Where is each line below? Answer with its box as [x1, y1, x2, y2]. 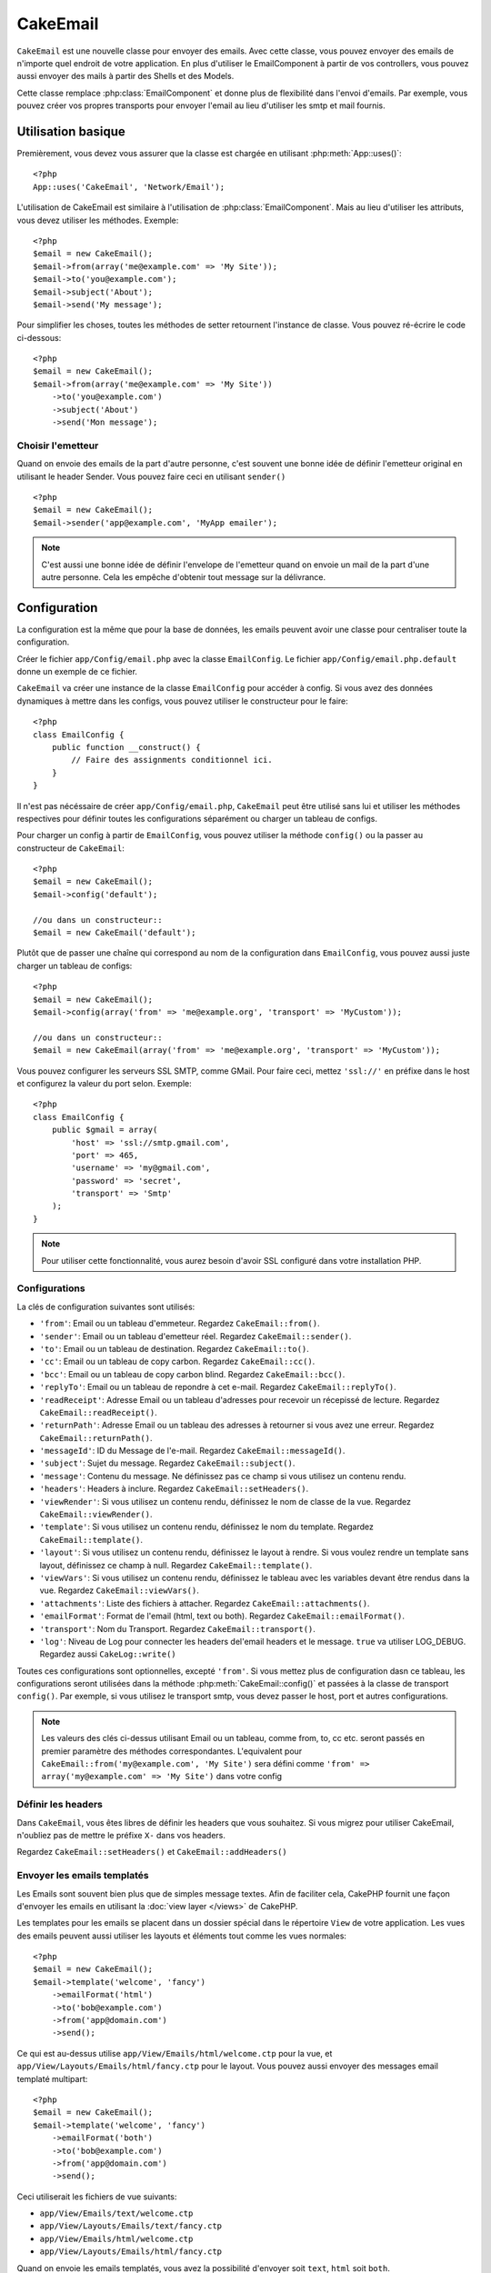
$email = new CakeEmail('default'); [33, 927, 196, 938]
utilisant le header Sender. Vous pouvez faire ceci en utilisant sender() [16, 471, 286, 482]
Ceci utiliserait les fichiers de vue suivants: [16, 2191, 177, 2202]
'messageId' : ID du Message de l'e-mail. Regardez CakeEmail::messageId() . [39, 1446, 346, 1457]
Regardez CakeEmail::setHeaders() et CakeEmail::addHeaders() [16, 1847, 288, 1857]
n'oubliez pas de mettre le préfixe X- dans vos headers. [16, 1829, 226, 1840]
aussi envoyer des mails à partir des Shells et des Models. [16, 71, 235, 82]
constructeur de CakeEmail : [16, 842, 125, 854]
